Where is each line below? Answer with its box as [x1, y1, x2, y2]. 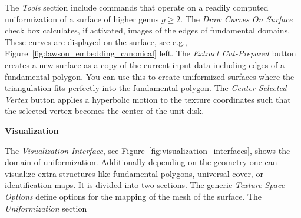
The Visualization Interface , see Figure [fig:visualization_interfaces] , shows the [5, 144, 290, 156]
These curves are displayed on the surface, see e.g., [5, 35, 188, 48]
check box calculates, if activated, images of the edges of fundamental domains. [5, 24, 290, 36]
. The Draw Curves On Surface [180, 12, 293, 25]
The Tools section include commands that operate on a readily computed [5, 1, 269, 13]
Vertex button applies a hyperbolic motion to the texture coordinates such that [5, 93, 291, 105]
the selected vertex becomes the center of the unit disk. [5, 105, 204, 117]
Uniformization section [5, 202, 87, 214]
